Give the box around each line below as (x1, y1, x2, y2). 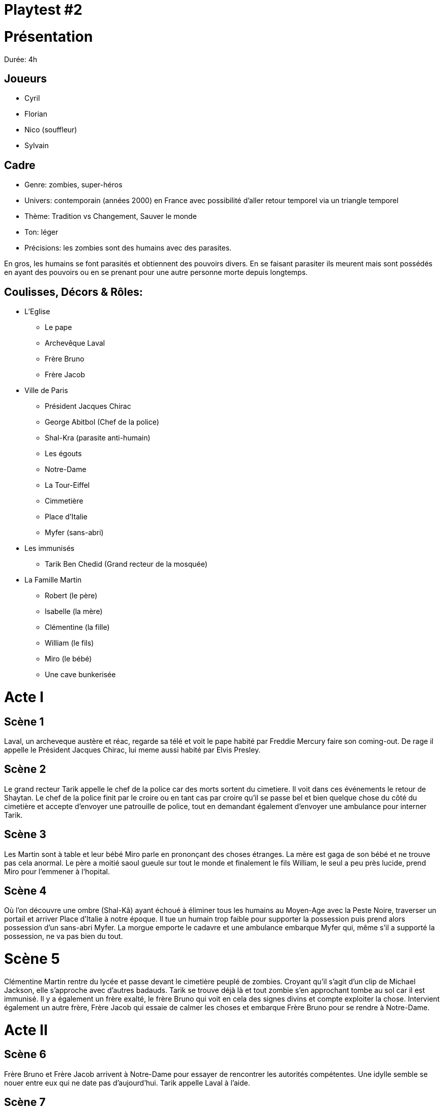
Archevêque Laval (45, 339, 105, 348)
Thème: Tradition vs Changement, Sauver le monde (24, 212, 197, 221)
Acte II (4, 1021, 48, 1039)
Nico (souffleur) (24, 125, 77, 134)
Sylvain (24, 141, 49, 150)
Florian (24, 109, 47, 119)
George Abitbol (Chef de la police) (45, 418, 159, 427)
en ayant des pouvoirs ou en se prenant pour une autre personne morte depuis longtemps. (4, 268, 308, 277)
